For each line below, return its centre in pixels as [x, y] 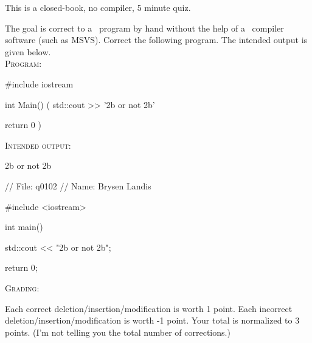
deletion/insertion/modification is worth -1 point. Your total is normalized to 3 [152, 320]
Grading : [22, 287]
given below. [28, 51]
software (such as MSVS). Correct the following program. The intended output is [156, 40]
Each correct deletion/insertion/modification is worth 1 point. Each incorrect [149, 308]
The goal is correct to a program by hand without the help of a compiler [144, 28]
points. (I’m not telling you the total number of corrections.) [118, 332]
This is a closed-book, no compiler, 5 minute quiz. [98, 7]
